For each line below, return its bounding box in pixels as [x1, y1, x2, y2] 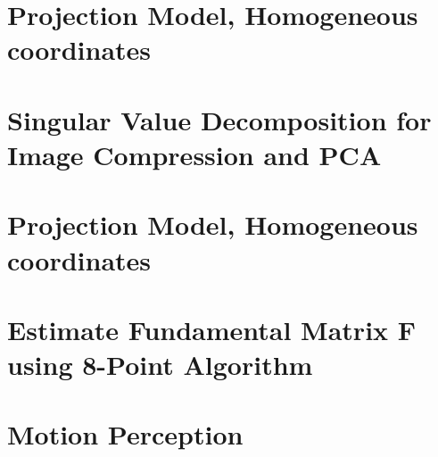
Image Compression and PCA [7, 136, 382, 172]
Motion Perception [7, 416, 244, 453]
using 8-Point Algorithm [7, 346, 313, 383]
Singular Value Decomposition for [7, 101, 432, 137]
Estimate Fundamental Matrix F [7, 311, 417, 347]
